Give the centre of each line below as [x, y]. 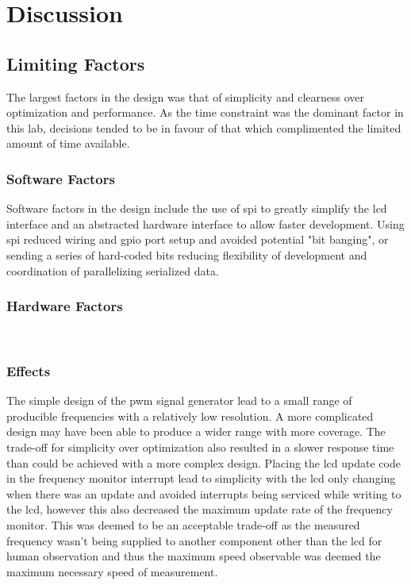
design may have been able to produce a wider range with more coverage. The [196, 431]
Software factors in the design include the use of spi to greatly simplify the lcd [197, 208]
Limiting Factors [76, 63]
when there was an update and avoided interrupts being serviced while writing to [204, 493]
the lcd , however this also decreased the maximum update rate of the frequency [200, 509]
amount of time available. [68, 143]
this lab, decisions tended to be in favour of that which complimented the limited [204, 127]
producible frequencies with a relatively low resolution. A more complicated [190, 416]
